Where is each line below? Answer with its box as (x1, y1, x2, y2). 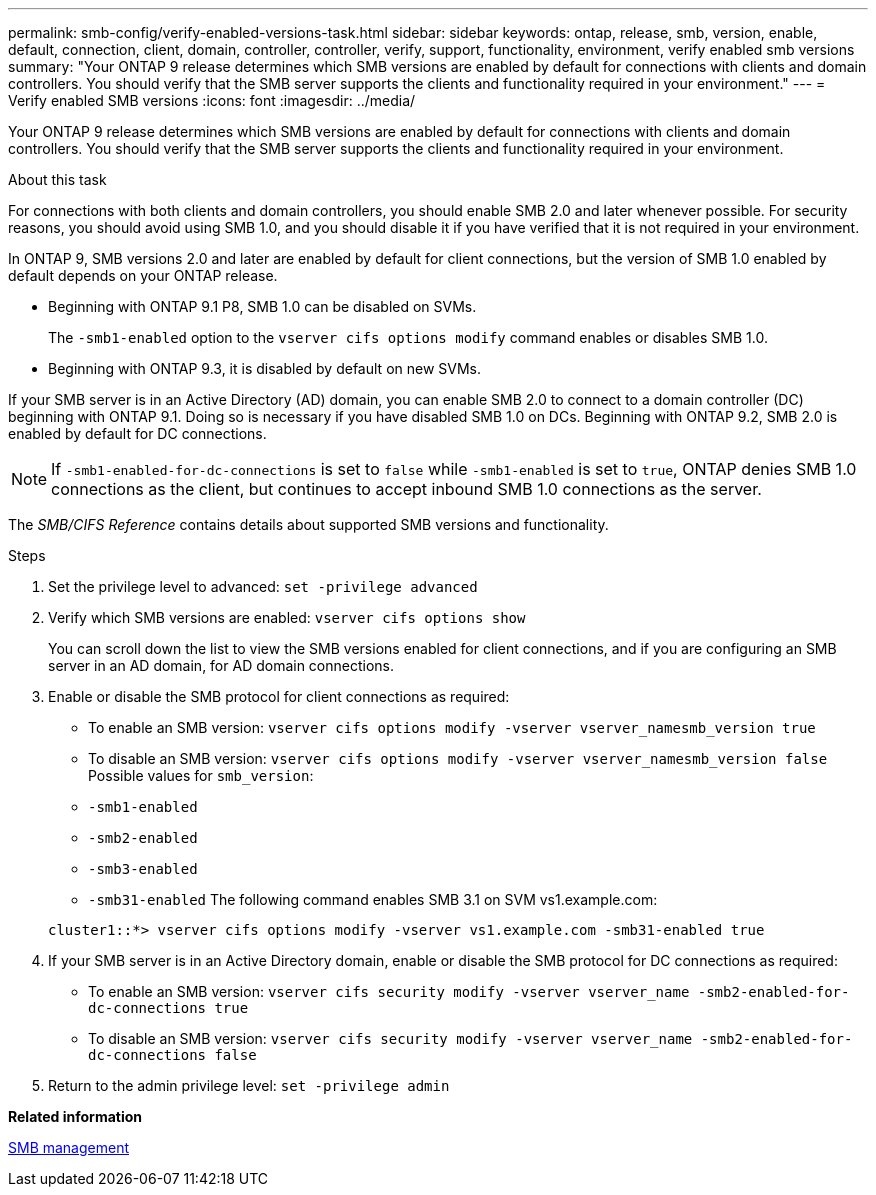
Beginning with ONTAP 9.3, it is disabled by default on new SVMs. (48, 360, 482, 377)
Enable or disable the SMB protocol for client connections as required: (48, 688, 510, 705)
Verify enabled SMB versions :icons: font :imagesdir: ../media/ (8, 92, 416, 109)
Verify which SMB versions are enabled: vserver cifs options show (48, 609, 526, 626)
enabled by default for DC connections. (8, 425, 267, 442)
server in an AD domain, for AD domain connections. (48, 657, 395, 674)
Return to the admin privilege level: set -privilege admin (48, 1077, 450, 1094)
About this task (8, 171, 107, 188)
